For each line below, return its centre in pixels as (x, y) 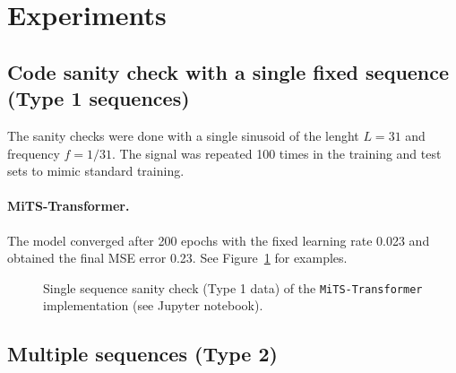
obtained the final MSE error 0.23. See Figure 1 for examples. (177, 258)
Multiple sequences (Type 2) (142, 354)
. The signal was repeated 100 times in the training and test (276, 153)
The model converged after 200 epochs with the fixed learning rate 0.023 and (219, 240)
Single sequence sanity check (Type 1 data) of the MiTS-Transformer (233, 287)
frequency (34, 153)
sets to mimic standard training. (96, 171)
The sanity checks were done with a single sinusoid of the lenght (183, 135)
